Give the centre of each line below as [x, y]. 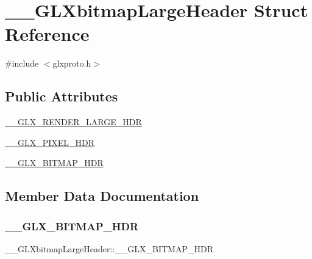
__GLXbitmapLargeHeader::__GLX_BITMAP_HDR [109, 248]
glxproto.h [72, 63]
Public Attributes [62, 96]
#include [22, 63]
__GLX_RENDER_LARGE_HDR [73, 122]
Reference [47, 34]
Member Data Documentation [102, 196]
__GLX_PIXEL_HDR [50, 142]
